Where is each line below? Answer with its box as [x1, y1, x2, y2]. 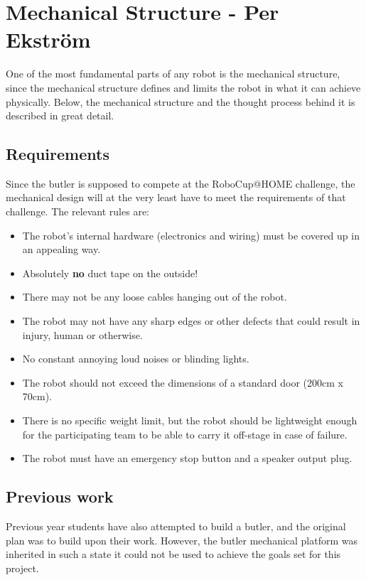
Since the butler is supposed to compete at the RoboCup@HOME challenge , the [6, 176, 355, 190]
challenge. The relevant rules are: [6, 204, 150, 219]
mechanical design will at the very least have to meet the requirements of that [6, 190, 346, 205]
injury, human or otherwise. [22, 327, 143, 342]
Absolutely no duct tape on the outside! [22, 265, 198, 280]
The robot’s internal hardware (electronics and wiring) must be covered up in [22, 227, 360, 242]
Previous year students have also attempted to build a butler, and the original [6, 519, 346, 533]
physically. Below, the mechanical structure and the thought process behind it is [6, 94, 355, 109]
